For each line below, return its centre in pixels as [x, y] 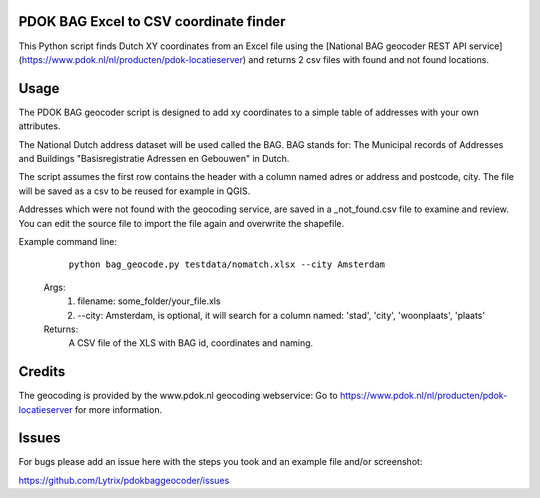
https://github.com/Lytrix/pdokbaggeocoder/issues [124, 480]
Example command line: [68, 241]
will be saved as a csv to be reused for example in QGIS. [134, 191]
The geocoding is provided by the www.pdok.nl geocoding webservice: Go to [178, 396]
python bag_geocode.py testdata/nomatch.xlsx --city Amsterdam [226, 264]
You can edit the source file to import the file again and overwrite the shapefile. [181, 223]
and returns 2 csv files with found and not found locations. [369, 59]
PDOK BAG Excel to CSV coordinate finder [152, 21]
